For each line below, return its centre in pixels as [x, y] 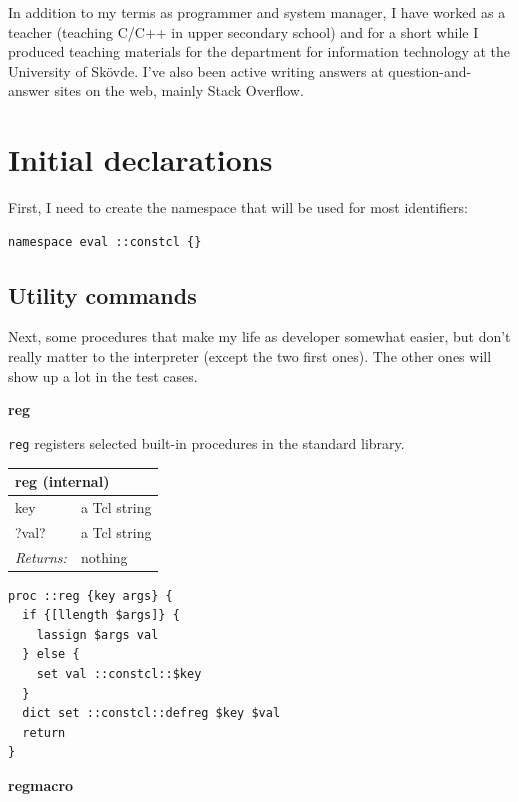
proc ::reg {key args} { [90, 595]
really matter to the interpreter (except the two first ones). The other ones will [250, 356]
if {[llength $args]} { [101, 615]
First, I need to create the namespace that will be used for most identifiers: [238, 207]
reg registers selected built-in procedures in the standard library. [206, 442]
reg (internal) [62, 481]
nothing [104, 556]
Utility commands [102, 294]
